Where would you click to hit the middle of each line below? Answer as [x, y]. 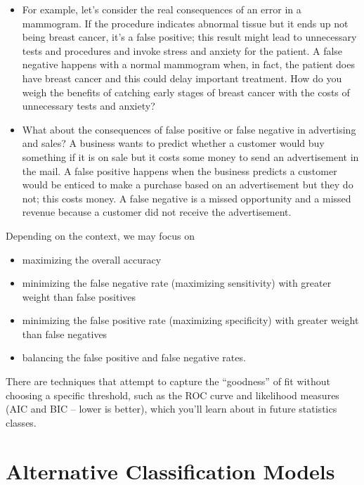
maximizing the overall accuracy [92, 259]
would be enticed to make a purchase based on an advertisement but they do [188, 185]
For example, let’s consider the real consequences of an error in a [162, 9]
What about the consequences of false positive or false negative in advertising [189, 129]
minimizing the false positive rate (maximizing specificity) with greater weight [190, 320]
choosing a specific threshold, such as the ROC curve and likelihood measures [173, 395]
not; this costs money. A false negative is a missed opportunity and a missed [187, 198]
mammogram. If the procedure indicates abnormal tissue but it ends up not [185, 23]
